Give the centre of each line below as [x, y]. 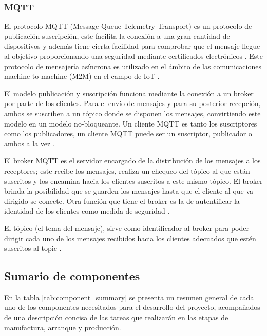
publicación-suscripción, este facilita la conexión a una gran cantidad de [117, 36]
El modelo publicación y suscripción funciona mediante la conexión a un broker [129, 93]
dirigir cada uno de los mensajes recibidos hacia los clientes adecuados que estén [130, 238]
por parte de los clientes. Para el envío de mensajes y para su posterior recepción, [132, 103]
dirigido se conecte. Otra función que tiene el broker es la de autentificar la [122, 201]
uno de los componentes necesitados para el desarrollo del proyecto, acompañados [132, 307]
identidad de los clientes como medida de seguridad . [87, 211]
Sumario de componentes [72, 276]
